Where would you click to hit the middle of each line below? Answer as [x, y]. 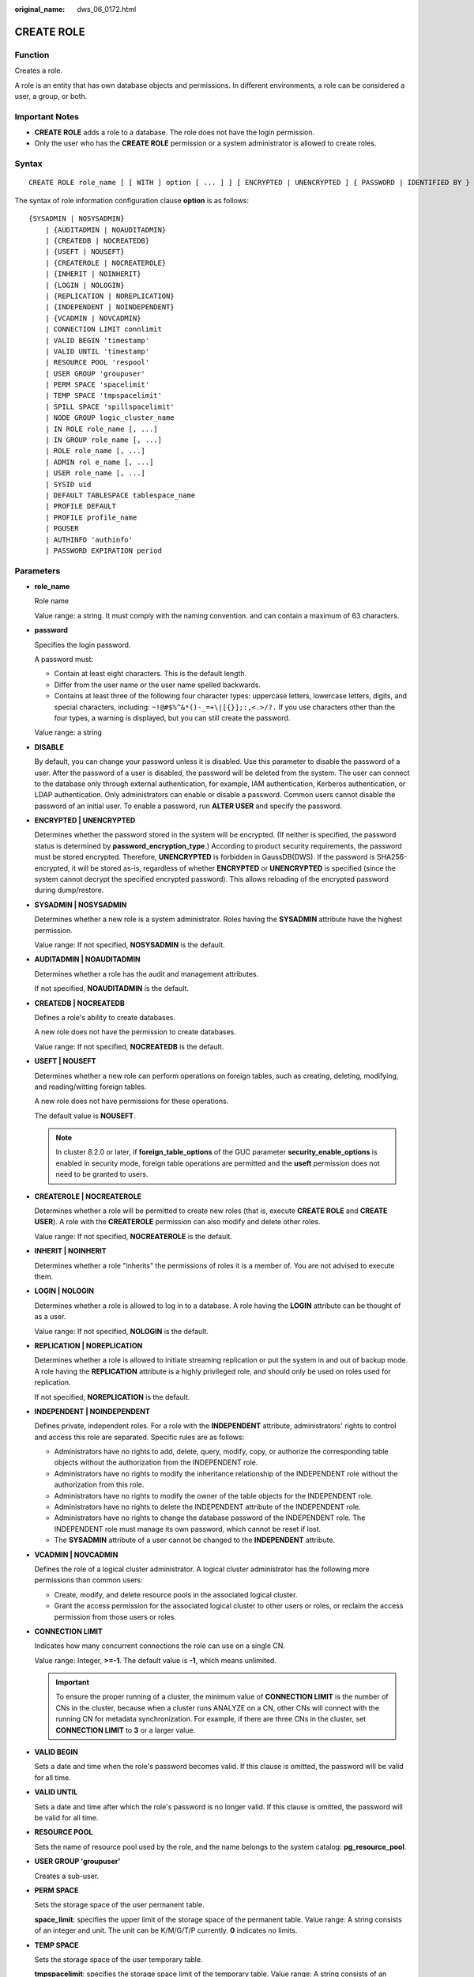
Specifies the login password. [83, 645]
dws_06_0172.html [107, 9]
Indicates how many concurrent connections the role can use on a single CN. [160, 1646]
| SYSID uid [68, 484]
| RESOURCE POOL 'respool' [97, 363]
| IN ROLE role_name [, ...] [101, 429]
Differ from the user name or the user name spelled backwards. [157, 685]
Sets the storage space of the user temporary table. [118, 1959]
